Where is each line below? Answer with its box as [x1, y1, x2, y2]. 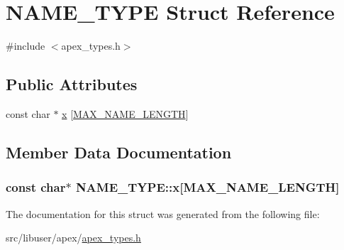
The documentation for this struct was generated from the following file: [6, 206, 320, 221]
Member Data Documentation [6, 141, 232, 163]
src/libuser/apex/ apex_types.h [6, 230, 141, 245]
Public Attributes [6, 73, 138, 95]
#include [6, 38, 45, 53]
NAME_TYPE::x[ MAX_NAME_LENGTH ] [75, 178, 340, 196]
